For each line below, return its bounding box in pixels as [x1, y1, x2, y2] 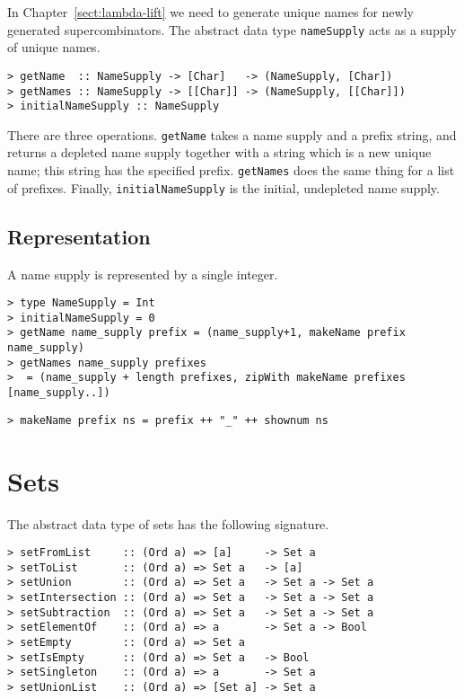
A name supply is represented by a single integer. [7, 264, 278, 283]
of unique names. [7, 38, 101, 57]
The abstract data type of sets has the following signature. [7, 514, 329, 533]
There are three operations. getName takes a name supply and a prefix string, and [7, 125, 457, 144]
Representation [7, 222, 151, 250]
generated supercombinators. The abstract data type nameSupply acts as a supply [7, 20, 457, 39]
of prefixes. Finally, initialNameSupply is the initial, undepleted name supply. [7, 178, 440, 197]
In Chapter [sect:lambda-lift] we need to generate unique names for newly [7, 3, 414, 21]
